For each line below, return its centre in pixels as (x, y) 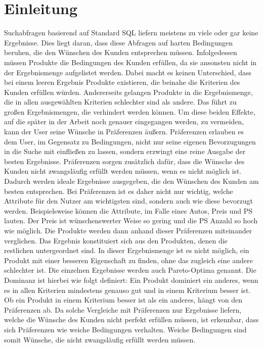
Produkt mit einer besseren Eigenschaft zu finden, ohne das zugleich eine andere (128, 260)
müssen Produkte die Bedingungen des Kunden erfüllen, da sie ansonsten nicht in (130, 62)
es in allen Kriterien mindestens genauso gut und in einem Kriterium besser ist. (127, 290)
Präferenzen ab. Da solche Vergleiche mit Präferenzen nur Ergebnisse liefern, (123, 309)
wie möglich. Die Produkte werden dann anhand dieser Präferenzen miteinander (128, 230)
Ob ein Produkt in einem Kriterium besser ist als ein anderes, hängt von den (123, 300)
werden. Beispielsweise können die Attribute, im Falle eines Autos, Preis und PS (128, 210)
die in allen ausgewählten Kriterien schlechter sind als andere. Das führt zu (120, 102)
